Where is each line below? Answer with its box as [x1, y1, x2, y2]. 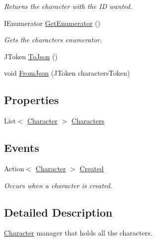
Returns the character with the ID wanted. [4, 1, 133, 11]
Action [4, 163, 24, 173]
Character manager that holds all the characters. [4, 228, 153, 238]
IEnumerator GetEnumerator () [4, 17, 100, 28]
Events [4, 140, 39, 155]
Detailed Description [4, 204, 113, 220]
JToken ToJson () [4, 51, 58, 61]
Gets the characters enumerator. [4, 34, 102, 45]
